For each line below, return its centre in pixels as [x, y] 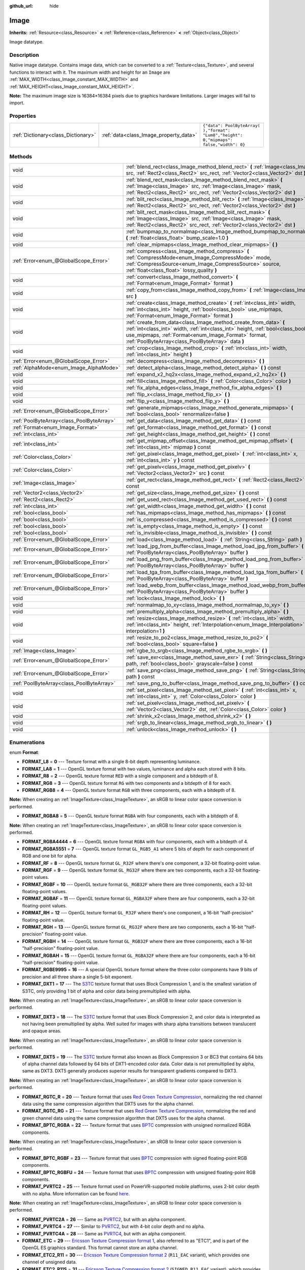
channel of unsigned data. [50, 1262]
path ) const [140, 677]
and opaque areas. [42, 1031]
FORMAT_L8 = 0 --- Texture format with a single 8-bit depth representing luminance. [111, 761]
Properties [23, 116]
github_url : [21, 6]
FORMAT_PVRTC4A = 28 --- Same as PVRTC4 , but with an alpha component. [104, 1233]
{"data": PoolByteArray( [231, 125]
